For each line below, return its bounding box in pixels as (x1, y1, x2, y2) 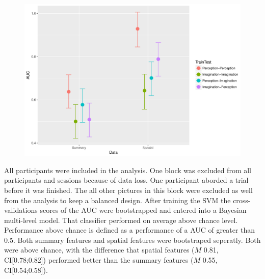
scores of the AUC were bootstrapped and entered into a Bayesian (40, 205, 247, 215)
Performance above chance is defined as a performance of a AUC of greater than (4, 225, 255, 235)
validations (4, 205, 38, 215)
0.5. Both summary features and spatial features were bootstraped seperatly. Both (4, 234, 261, 245)
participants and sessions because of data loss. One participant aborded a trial (4, 175, 249, 185)
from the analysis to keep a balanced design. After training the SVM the (4, 194, 231, 205)
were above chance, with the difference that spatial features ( (4, 244, 195, 255)
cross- (233, 194, 251, 205)
